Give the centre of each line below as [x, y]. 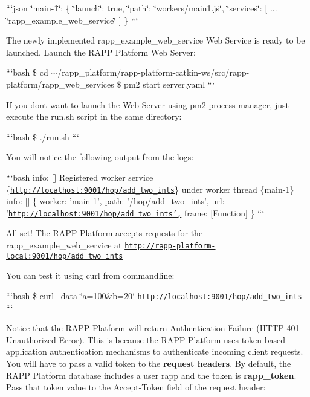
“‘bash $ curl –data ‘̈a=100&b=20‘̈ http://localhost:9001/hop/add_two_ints [154, 295]
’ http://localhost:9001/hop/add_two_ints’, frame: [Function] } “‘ [135, 212]
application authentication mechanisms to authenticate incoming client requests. [155, 351]
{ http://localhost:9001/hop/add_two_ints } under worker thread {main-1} [150, 189]
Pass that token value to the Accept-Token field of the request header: [136, 387]
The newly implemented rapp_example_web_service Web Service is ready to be [156, 40]
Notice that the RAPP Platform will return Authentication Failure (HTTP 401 [153, 328]
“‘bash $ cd [27, 72]
